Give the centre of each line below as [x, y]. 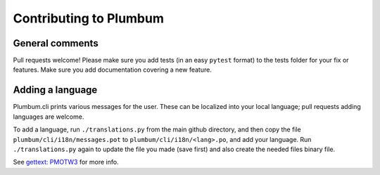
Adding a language [55, 90]
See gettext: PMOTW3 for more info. [66, 162]
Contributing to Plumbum [89, 18]
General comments [56, 43]
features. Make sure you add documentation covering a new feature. [113, 70]
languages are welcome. [49, 117]
